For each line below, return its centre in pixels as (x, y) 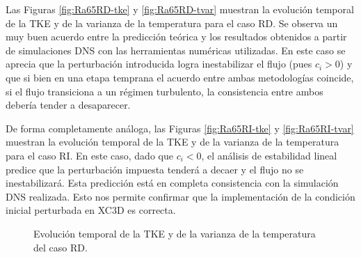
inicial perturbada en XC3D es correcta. (91, 210)
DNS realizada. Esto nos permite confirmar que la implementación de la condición (180, 196)
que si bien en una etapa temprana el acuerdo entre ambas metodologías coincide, (180, 77)
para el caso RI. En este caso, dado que (89, 155)
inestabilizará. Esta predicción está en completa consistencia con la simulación (172, 183)
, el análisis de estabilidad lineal (269, 155)
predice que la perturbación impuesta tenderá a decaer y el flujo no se (155, 169)
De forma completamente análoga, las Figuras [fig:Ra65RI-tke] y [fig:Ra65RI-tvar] (180, 128)
